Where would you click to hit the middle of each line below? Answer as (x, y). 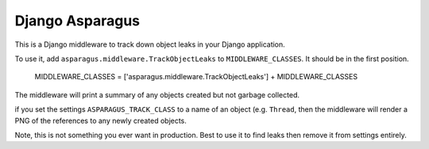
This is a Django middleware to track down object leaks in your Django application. (150, 44)
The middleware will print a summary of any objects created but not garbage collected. (157, 94)
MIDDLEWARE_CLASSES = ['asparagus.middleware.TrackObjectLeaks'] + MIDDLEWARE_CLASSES (196, 77)
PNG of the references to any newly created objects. (100, 120)
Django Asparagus (77, 21)
